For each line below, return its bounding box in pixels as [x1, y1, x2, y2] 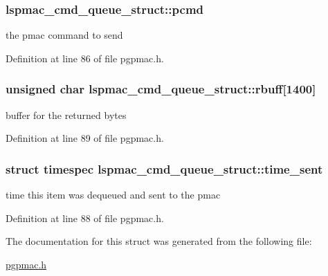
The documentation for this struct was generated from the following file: [6, 234, 312, 248]
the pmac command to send [6, 28, 123, 42]
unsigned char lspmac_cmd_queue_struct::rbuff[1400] [6, 80, 316, 98]
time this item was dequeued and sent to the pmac [6, 187, 221, 202]
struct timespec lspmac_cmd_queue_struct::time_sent [6, 160, 323, 177]
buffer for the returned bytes [6, 107, 127, 122]
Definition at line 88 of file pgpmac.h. [6, 210, 164, 225]
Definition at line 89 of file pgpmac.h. [6, 131, 164, 145]
